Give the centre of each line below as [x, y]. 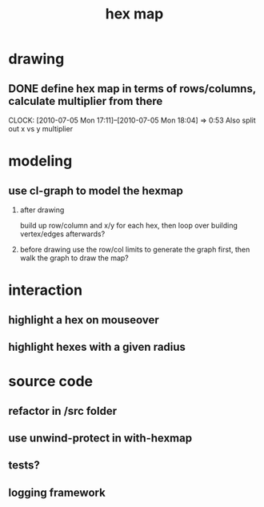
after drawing [42, 210]
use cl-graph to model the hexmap [96, 190]
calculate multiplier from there [86, 101]
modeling [40, 161]
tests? [24, 465]
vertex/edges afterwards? [62, 234]
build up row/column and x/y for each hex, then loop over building [129, 225]
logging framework [57, 492]
